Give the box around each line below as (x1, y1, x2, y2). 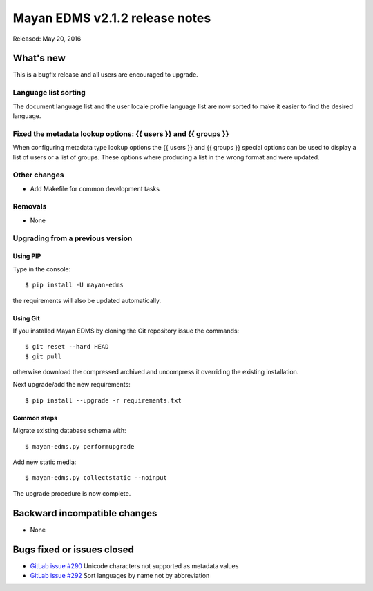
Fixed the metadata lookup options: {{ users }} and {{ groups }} (12, 128, 229, 138)
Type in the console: (12, 264, 71, 273)
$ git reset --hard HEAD (25, 342, 109, 351)
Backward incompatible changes (12, 507, 157, 519)
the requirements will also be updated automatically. (12, 296, 162, 304)
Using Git (12, 314, 41, 322)
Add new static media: (12, 458, 77, 466)
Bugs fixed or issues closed (12, 543, 135, 555)
